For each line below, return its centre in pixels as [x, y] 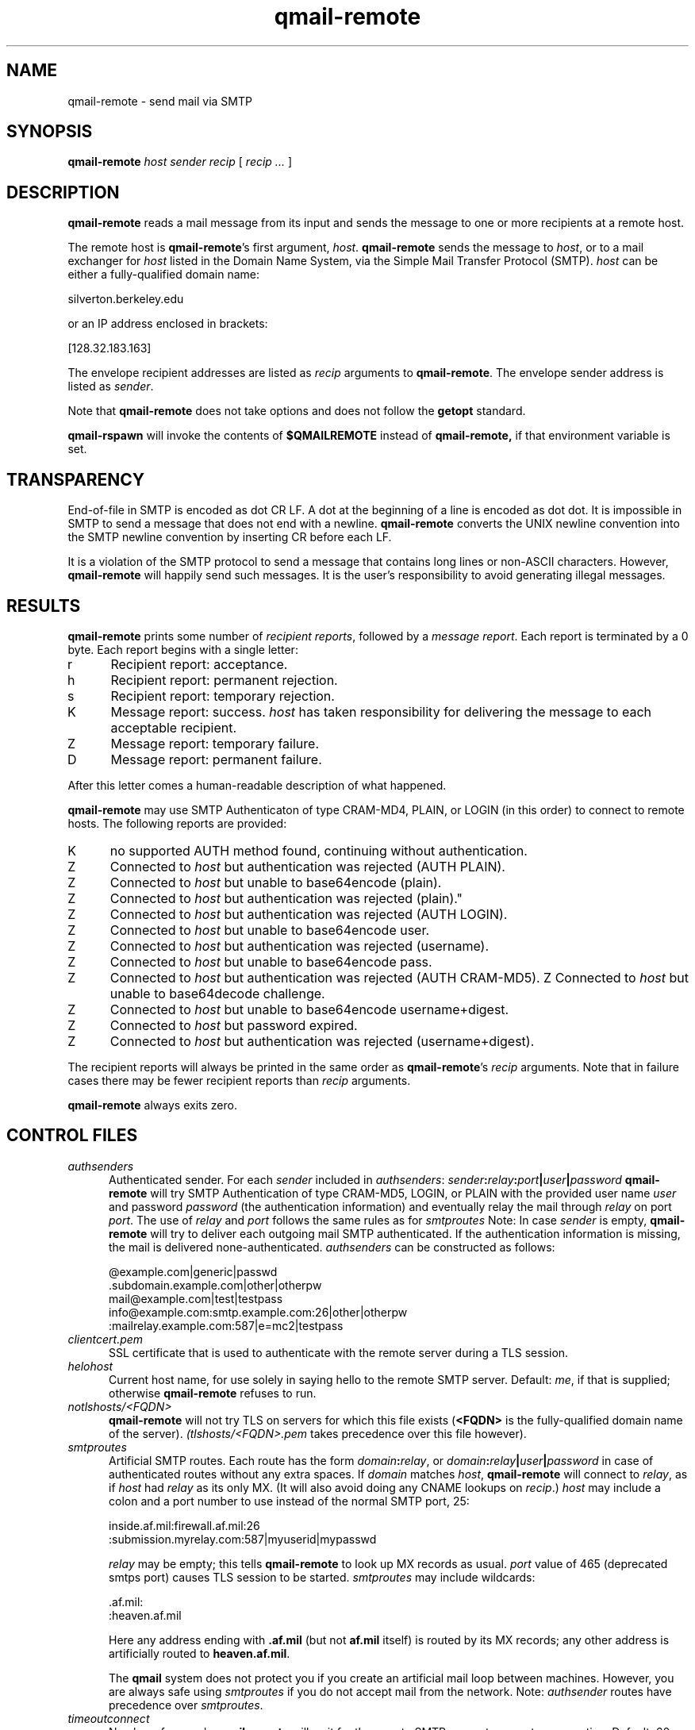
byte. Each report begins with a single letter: [183, 649]
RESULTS [44, 605]
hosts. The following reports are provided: [177, 823]
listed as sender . [111, 386]
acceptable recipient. [174, 727]
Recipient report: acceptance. [199, 664]
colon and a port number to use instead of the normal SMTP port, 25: [289, 1501]
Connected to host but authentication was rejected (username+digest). [322, 1041]
